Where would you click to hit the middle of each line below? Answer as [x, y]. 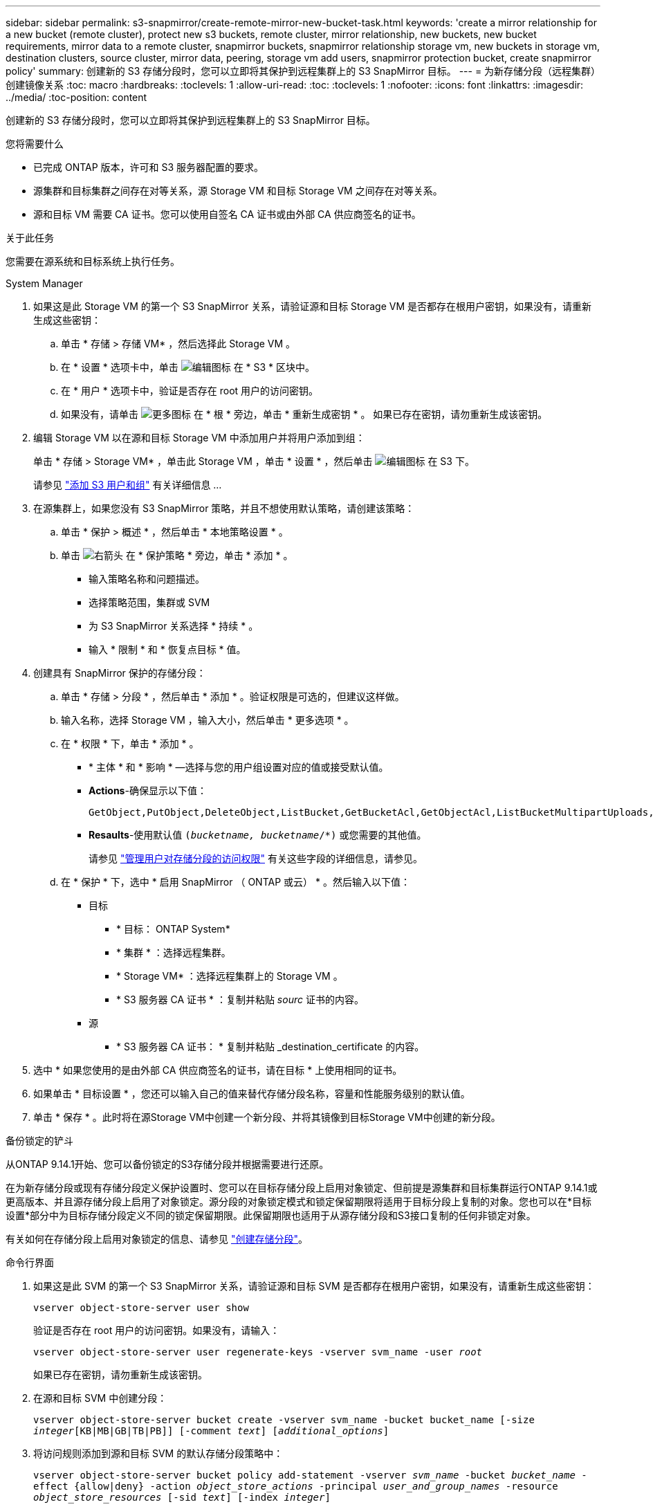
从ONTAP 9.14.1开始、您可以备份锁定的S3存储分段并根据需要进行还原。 [167, 1164]
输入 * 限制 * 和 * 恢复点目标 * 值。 [167, 649]
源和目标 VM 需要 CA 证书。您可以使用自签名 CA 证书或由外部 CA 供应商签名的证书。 [227, 214]
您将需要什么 [35, 144]
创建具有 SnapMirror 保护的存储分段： [120, 673]
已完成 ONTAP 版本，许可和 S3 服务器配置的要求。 [149, 167]
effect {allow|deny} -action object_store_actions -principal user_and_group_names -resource [296, 1486]
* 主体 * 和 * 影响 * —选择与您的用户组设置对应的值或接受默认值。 [239, 767]
